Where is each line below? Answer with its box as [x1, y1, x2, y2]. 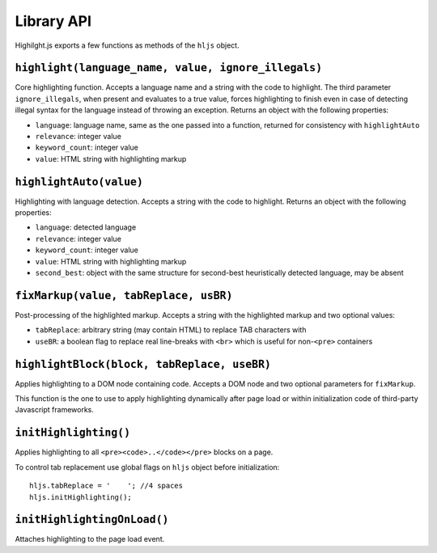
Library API [15, 12, 92, 30]
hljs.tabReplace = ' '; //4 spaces [29, 481, 184, 491]
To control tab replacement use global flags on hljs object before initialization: [15, 462, 280, 472]
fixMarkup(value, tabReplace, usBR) [15, 289, 233, 302]
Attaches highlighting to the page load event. [15, 534, 165, 544]
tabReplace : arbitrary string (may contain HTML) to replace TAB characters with [35, 325, 307, 335]
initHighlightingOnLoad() [15, 513, 169, 526]
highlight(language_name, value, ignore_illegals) [15, 61, 323, 74]
